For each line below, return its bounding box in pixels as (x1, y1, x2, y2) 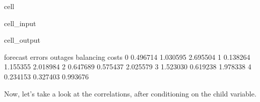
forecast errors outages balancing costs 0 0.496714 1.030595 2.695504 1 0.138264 (4, 51, 250, 62)
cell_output (4, 35, 40, 45)
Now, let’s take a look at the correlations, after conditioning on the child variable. (4, 88, 256, 98)
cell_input (4, 18, 36, 28)
